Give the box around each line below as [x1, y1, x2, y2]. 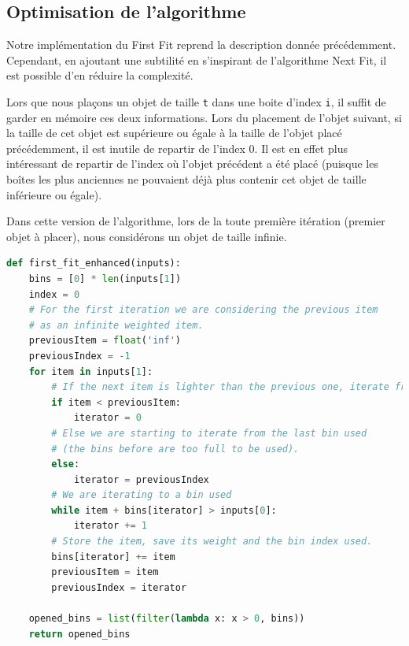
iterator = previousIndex [73, 473, 209, 485]
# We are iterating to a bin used [51, 489, 232, 501]
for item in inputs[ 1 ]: [28, 366, 153, 377]
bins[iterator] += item [51, 551, 175, 562]
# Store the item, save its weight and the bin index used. [51, 536, 373, 548]
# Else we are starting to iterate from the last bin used [51, 427, 367, 439]
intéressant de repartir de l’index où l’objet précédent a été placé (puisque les [6, 155, 378, 172]
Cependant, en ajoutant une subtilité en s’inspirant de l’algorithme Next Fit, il [6, 51, 387, 68]
